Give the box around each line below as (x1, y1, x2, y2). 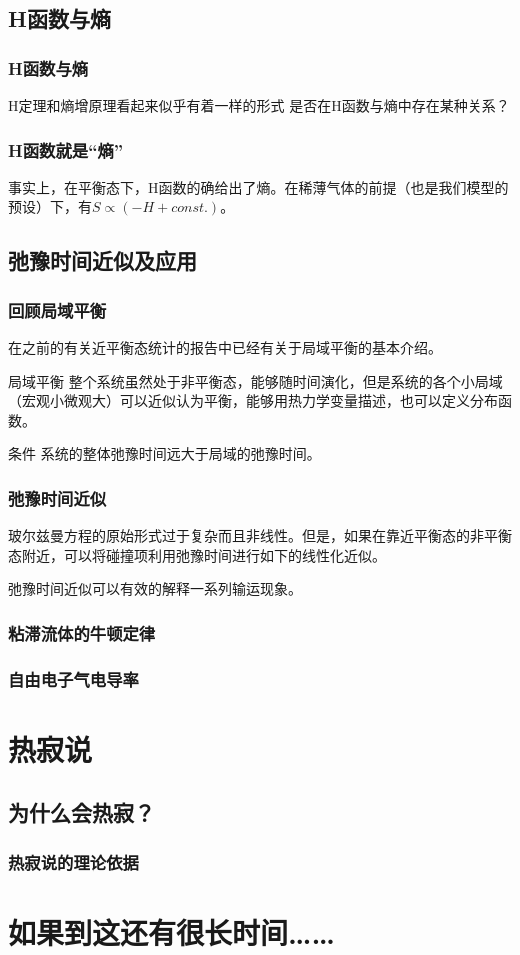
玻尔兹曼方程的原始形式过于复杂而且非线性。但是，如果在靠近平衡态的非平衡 (8, 525, 512, 546)
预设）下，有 (8, 196, 92, 217)
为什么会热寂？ (8, 797, 155, 828)
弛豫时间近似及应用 (8, 245, 197, 276)
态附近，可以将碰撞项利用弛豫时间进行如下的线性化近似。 (8, 544, 386, 565)
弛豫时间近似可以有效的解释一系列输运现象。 (8, 578, 302, 599)
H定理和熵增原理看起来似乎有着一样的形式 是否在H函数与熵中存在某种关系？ (8, 95, 510, 115)
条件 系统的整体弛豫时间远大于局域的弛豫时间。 (8, 443, 321, 464)
